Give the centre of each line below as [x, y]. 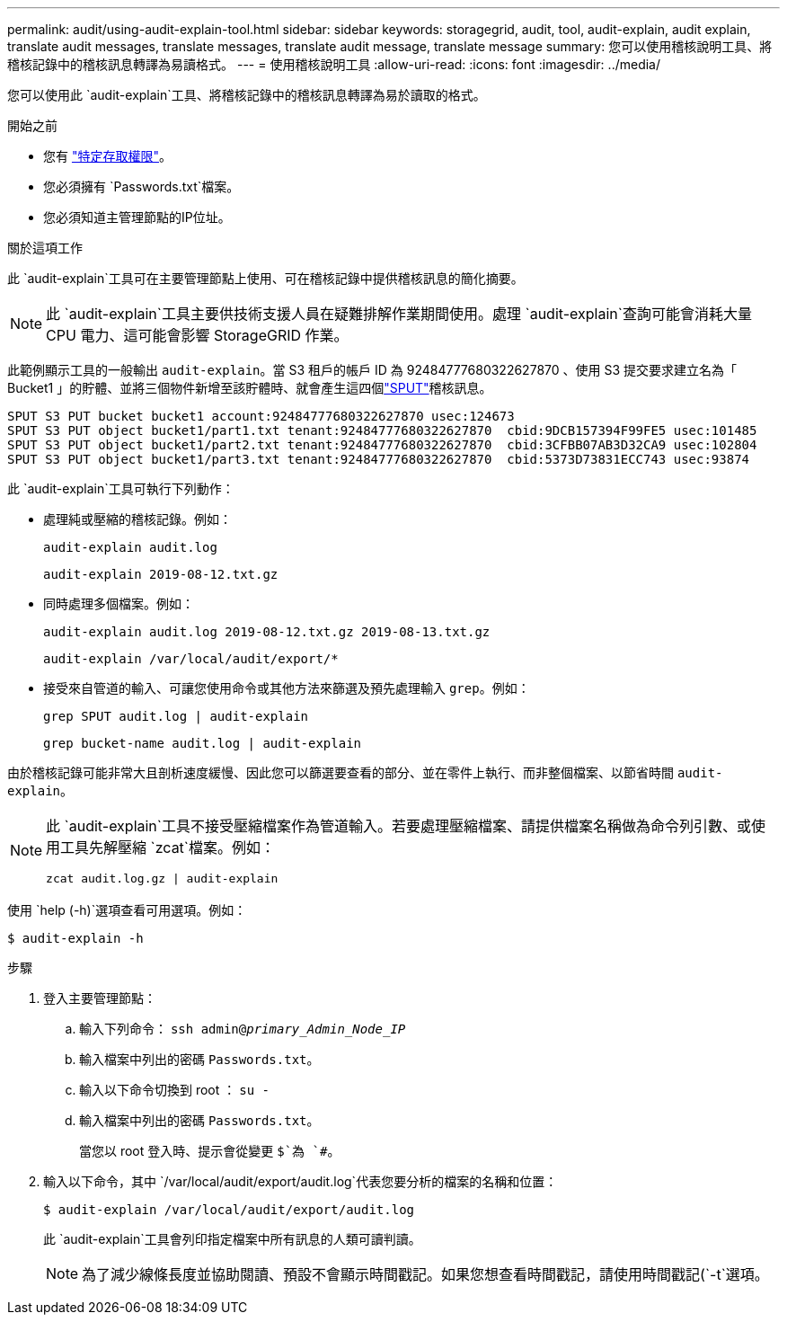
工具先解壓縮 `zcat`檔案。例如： [168, 847]
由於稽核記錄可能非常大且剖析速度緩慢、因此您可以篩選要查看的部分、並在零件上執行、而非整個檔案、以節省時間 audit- [365, 772]
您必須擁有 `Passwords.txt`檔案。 [141, 186]
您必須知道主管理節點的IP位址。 [137, 217]
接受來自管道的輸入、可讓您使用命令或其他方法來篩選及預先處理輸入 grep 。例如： [287, 688]
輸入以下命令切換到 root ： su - [174, 1090]
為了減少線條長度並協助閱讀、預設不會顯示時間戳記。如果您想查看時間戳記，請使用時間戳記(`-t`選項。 [425, 1274]
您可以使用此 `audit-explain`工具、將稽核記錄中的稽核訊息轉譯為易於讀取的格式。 [247, 95]
